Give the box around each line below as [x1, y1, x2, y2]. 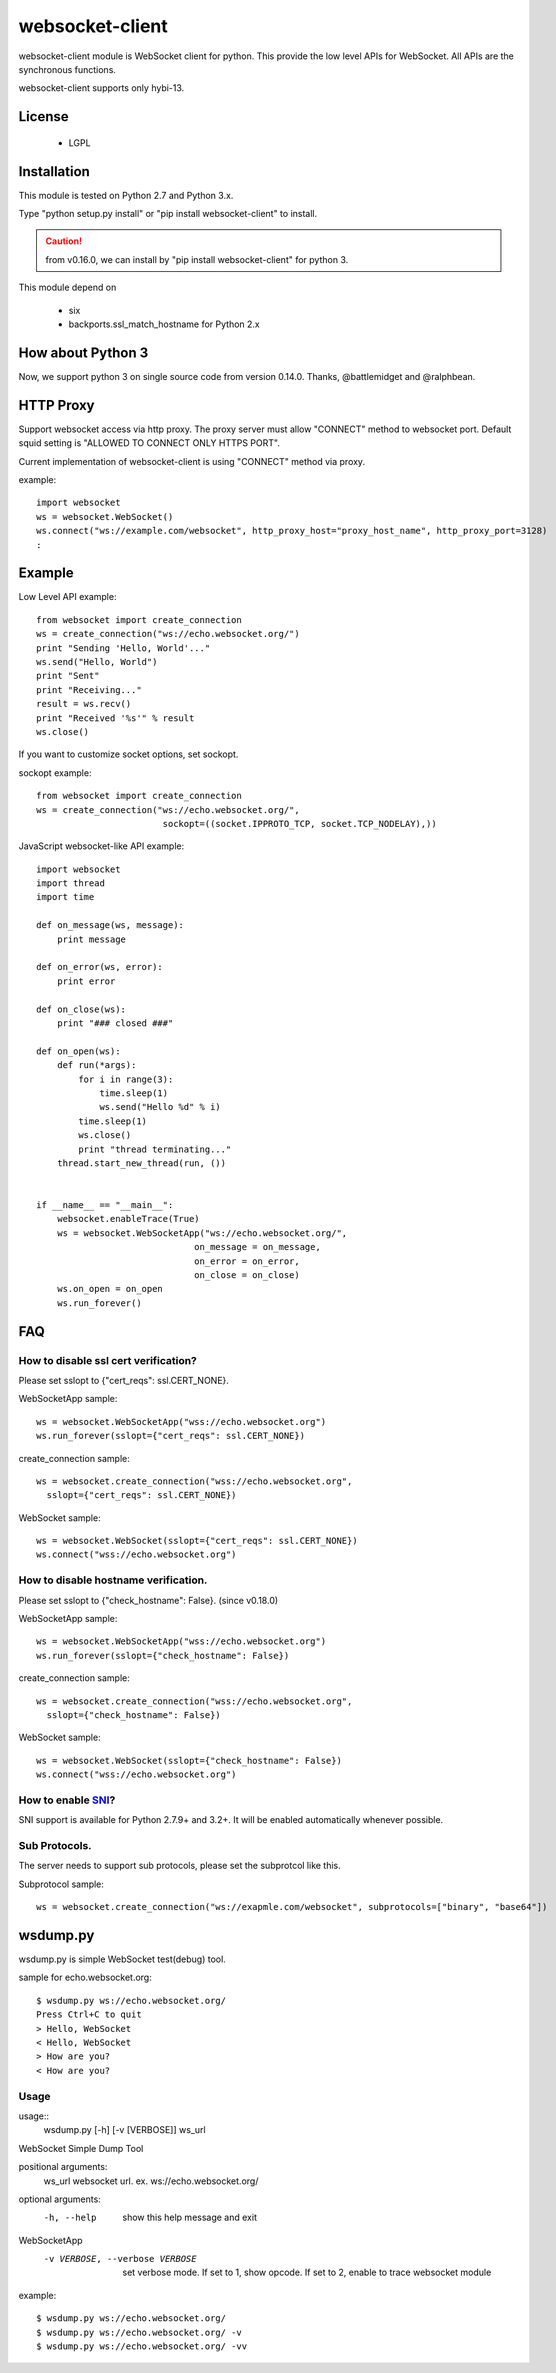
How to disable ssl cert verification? [18, 1353, 197, 1367]
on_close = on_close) [193, 1270, 300, 1281]
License [18, 108, 69, 125]
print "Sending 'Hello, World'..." [36, 642, 211, 654]
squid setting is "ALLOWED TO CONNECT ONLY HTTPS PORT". [18, 437, 280, 449]
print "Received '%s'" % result [36, 712, 195, 724]
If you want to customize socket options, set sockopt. [18, 748, 239, 760]
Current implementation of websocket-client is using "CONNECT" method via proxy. [18, 455, 365, 467]
